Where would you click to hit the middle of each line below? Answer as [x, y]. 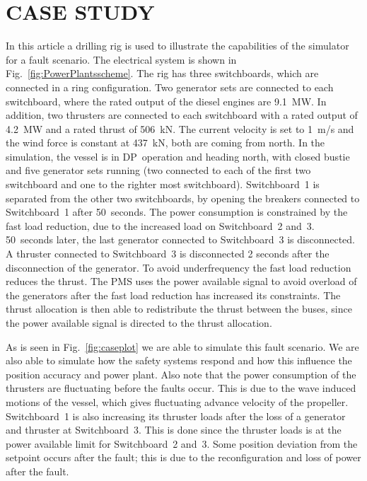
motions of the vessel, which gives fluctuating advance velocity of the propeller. [177, 401]
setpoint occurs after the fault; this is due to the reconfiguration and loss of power [183, 457]
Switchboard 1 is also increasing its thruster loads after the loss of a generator [176, 416]
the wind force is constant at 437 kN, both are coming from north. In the [165, 143]
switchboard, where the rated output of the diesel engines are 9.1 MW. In [166, 101]
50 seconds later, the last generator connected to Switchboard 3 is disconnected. [181, 239]
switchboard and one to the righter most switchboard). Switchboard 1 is [163, 184]
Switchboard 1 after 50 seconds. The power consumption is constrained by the [177, 212]
